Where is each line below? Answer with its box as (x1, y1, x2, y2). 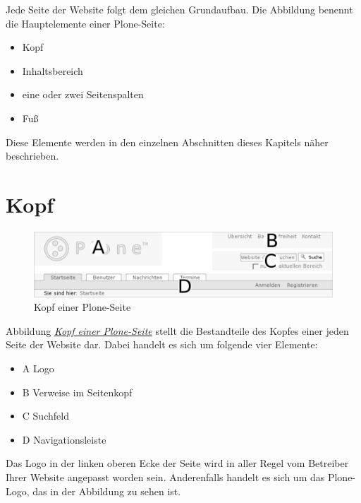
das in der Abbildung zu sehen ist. (32, 483, 181, 498)
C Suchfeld (22, 408, 69, 423)
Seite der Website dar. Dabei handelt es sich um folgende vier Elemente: (6, 337, 318, 352)
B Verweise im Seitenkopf (22, 384, 133, 399)
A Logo (22, 360, 54, 375)
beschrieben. (6, 148, 59, 163)
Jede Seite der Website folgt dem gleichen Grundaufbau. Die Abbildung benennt (6, 2, 353, 16)
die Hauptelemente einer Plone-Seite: (6, 16, 165, 30)
